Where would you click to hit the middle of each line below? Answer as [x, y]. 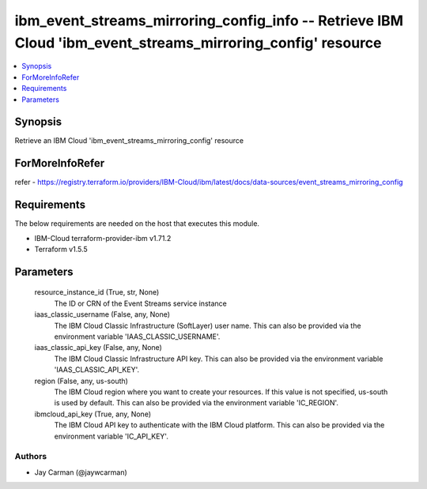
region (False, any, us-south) [81, 381]
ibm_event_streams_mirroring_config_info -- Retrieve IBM [209, 21]
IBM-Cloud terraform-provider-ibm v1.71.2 [103, 238]
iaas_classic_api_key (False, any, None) [98, 348]
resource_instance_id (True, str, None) [97, 292]
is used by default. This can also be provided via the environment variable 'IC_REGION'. [196, 403]
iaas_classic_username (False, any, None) [102, 314]
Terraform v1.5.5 [61, 250]
